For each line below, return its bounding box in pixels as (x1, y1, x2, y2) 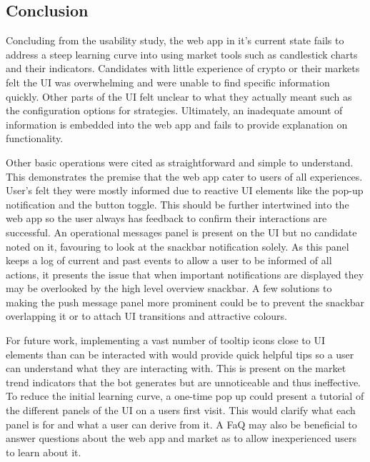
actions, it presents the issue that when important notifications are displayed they (6, 266, 364, 281)
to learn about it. (6, 444, 81, 459)
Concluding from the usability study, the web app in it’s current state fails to (6, 33, 344, 48)
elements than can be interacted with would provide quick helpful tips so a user (6, 346, 354, 361)
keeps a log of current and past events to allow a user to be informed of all (6, 253, 332, 268)
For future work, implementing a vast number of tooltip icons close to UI (6, 333, 326, 348)
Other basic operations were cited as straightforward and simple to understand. (6, 154, 354, 169)
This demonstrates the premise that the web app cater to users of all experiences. (6, 169, 363, 184)
